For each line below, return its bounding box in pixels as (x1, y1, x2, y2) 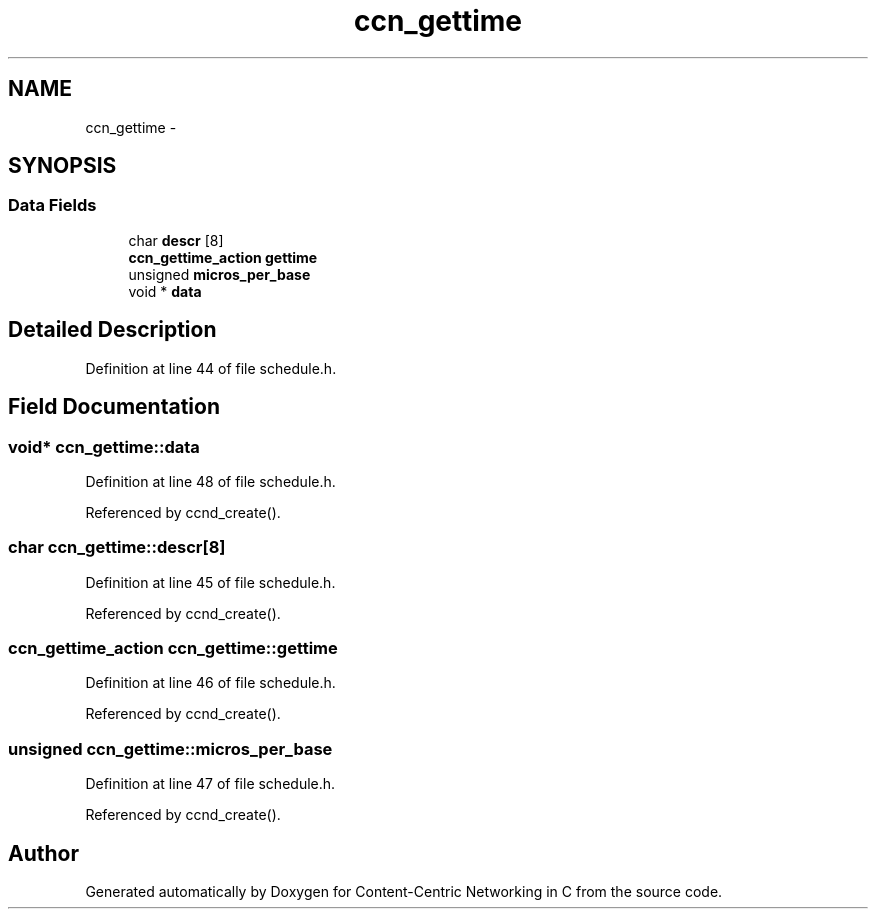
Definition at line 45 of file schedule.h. (85, 573, 336, 591)
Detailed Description (8, 317, 217, 343)
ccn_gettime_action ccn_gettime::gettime (8, 638, 338, 658)
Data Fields (8, 195, 97, 216)
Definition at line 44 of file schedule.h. (85, 359, 337, 377)
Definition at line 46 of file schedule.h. (85, 674, 336, 692)
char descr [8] (128, 231, 224, 249)
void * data (128, 282, 202, 300)
